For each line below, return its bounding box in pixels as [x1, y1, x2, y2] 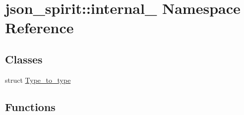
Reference [5, 17, 74, 38]
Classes [5, 51, 43, 66]
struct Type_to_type [5, 74, 71, 85]
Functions [5, 99, 56, 114]
